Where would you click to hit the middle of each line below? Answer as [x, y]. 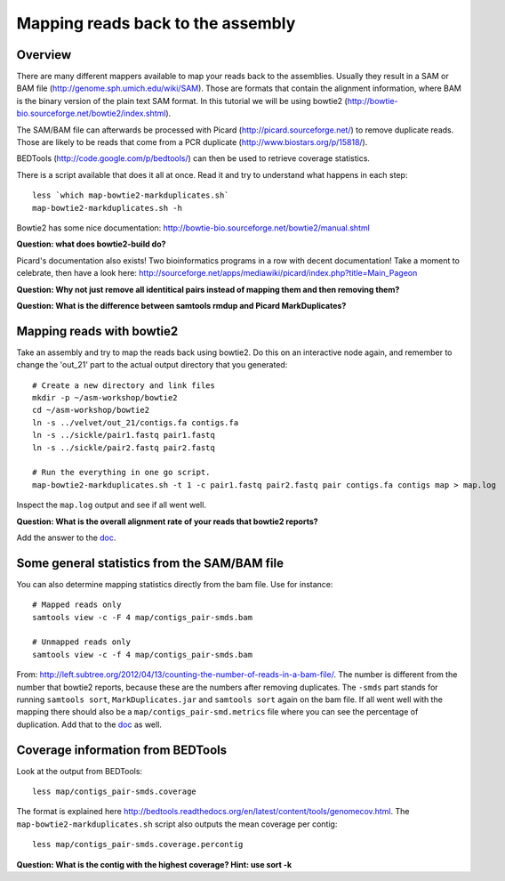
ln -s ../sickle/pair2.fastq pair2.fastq [124, 448]
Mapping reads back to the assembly [156, 23]
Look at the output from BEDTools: [79, 771]
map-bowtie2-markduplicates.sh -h [107, 208]
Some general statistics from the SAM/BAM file [150, 563]
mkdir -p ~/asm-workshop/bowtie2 [105, 397]
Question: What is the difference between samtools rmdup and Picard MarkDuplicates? [181, 305]
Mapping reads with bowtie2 [97, 331]
